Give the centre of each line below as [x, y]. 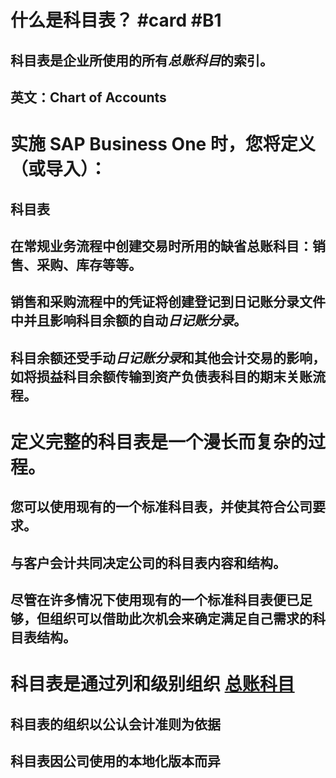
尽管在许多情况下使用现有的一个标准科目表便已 [155, 600]
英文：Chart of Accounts [88, 97]
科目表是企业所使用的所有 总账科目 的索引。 [141, 60]
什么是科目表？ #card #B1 [116, 20]
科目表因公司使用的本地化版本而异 [115, 761]
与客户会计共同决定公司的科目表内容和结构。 [148, 562]
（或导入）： [59, 169]
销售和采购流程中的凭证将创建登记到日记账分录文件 [168, 302]
